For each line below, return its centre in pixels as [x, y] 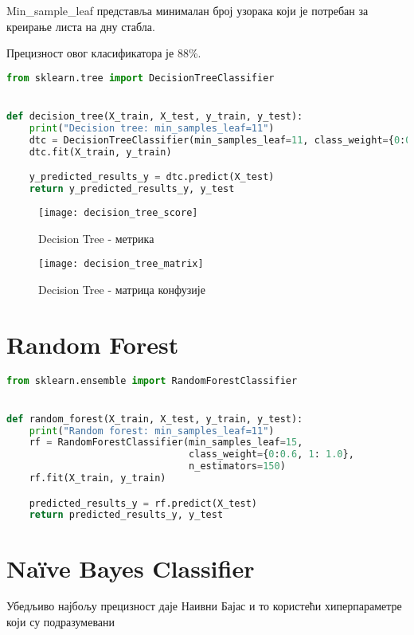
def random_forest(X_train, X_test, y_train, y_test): [155, 419]
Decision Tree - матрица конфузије [122, 289]
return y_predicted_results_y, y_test [132, 189]
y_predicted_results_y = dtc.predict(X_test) [152, 177]
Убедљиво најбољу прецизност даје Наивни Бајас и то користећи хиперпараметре [204, 606]
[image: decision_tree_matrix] [121, 264]
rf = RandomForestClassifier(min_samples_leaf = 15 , [166, 443]
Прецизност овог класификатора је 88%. [104, 53]
